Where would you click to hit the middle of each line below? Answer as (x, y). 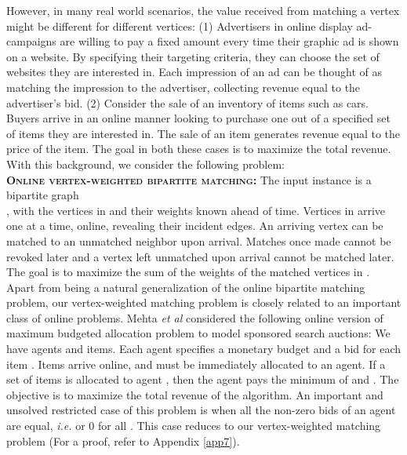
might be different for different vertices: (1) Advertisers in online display (180, 25)
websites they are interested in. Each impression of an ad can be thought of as (194, 72)
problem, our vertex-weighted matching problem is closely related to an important (204, 302)
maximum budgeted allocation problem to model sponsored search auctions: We (198, 333)
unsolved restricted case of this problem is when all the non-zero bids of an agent (201, 410)
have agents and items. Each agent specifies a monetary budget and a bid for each (203, 349)
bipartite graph (43, 195)
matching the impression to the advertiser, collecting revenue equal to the (184, 87)
